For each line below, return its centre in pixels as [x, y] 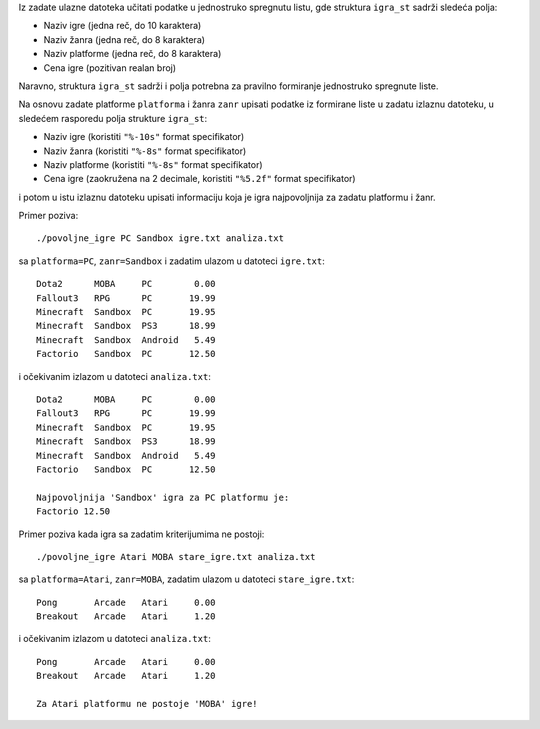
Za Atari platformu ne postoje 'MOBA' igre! [147, 704]
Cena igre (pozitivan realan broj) [110, 67]
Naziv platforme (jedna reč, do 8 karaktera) [132, 54]
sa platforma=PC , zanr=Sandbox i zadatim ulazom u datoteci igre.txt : [171, 261]
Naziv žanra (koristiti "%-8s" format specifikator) [145, 151]
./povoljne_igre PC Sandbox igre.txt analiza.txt [160, 238]
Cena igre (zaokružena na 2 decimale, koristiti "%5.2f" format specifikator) [199, 179]
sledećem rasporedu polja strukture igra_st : [113, 118]
